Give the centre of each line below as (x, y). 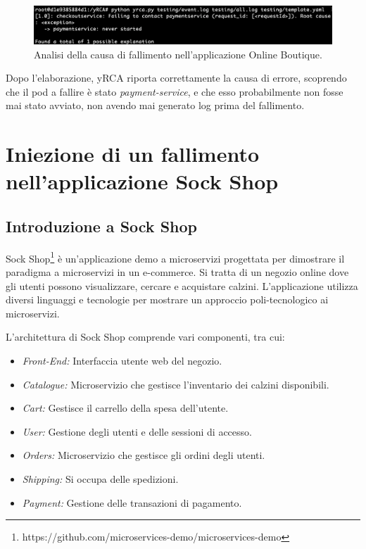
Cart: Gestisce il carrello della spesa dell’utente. (125, 408)
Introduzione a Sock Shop (101, 226)
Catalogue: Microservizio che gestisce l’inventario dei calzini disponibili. (176, 384)
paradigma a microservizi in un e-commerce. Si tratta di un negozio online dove (177, 272)
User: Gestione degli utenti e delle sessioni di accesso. (137, 431)
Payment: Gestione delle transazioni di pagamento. (132, 502)
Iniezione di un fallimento (133, 154)
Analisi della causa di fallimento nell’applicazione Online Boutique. (178, 54)
